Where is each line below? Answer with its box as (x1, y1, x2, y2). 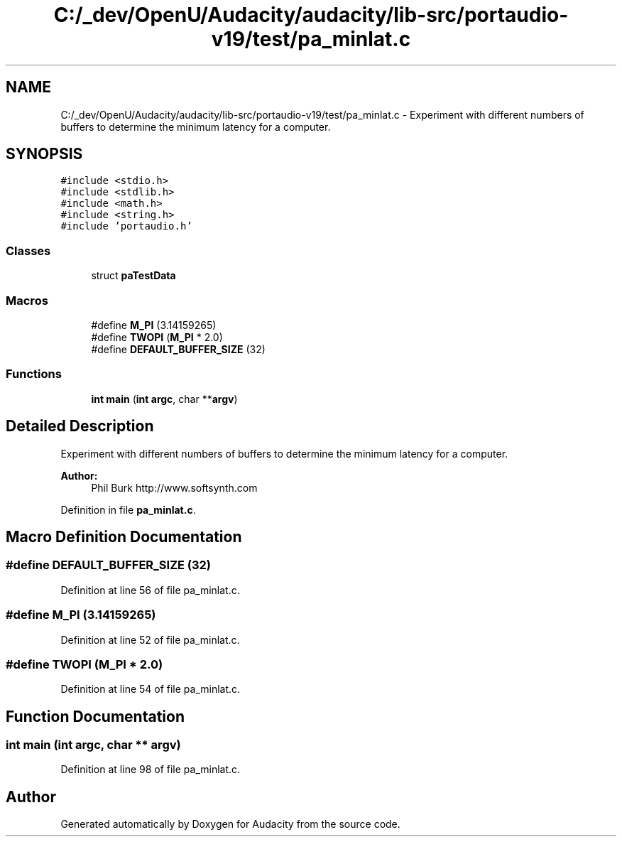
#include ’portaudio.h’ (60, 220, 192, 232)
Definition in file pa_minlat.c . (60, 503, 196, 516)
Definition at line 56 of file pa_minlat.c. (60, 583, 240, 596)
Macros (6, 293, 48, 308)
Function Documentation (6, 707, 185, 725)
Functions (6, 367, 62, 382)
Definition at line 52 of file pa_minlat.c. (60, 633, 240, 646)
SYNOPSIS (6, 145, 83, 163)
